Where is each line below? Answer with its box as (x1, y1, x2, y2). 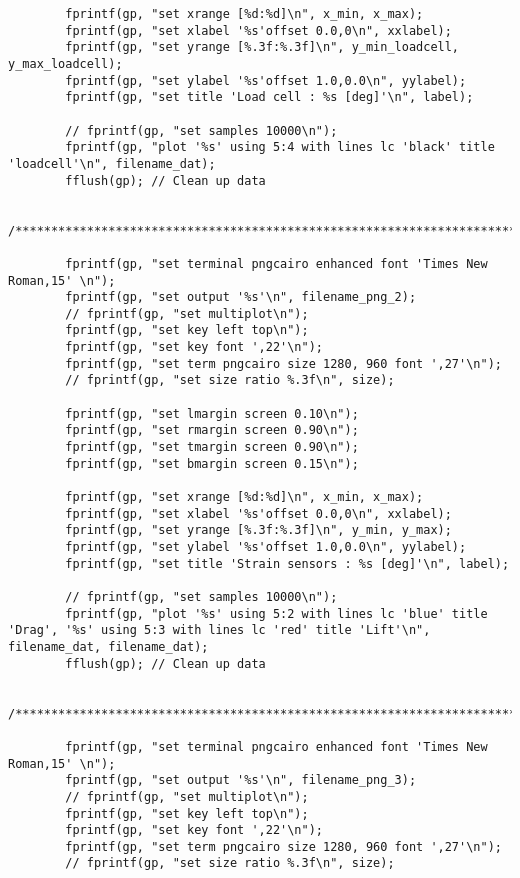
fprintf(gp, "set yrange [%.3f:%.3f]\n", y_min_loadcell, (65, 40, 460, 55)
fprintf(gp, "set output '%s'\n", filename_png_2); (65, 290, 417, 305)
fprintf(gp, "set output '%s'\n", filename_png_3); (65, 773, 417, 788)
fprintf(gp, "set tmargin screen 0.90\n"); (65, 440, 359, 455)
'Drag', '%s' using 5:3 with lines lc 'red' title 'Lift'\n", (8, 623, 431, 638)
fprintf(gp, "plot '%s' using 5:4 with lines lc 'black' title (65, 140, 495, 155)
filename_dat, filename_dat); (8, 639, 209, 654)
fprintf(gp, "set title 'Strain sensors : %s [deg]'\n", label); (65, 556, 510, 571)
